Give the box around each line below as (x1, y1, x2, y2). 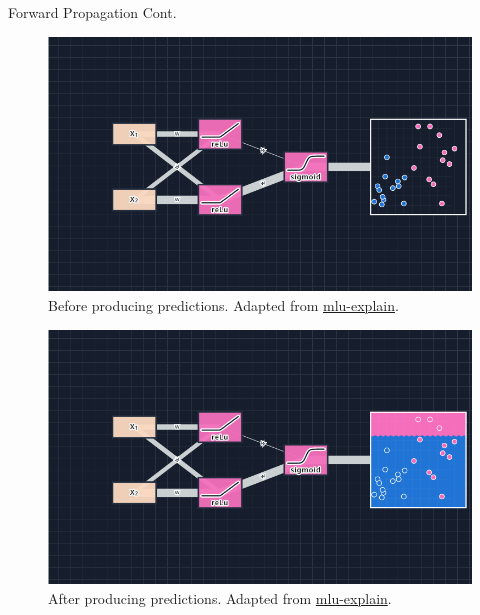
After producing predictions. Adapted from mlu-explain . (48, 588, 392, 609)
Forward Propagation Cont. (8, 2, 177, 22)
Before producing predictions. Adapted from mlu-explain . (48, 295, 399, 316)
